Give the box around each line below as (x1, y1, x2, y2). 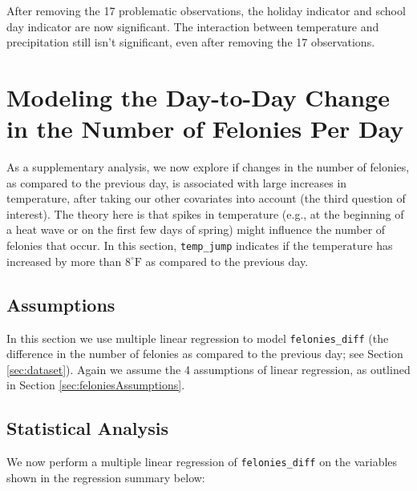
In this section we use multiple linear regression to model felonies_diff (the (6, 329, 389, 346)
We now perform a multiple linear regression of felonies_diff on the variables (6, 453, 398, 470)
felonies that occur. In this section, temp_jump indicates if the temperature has (6, 237, 393, 254)
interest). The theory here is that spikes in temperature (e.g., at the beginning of (6, 205, 404, 222)
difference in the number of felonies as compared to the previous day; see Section (6, 345, 403, 362)
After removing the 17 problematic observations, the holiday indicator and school (6, 2, 406, 18)
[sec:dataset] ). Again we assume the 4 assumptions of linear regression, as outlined (6, 360, 411, 377)
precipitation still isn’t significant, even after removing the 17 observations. (6, 34, 375, 50)
